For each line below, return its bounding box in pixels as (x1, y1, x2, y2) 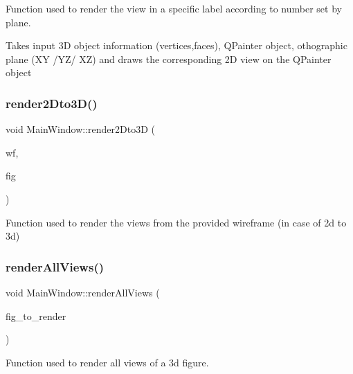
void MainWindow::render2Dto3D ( (6, 122, 155, 136)
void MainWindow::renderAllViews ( (6, 285, 160, 299)
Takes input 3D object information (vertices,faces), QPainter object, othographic (6, 38, 347, 53)
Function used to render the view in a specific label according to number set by (6, 1, 342, 15)
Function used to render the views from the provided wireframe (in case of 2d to (6, 215, 347, 229)
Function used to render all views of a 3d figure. (6, 355, 209, 369)
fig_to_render (6, 308, 66, 323)
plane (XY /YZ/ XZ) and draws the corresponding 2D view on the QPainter (6, 51, 332, 66)
